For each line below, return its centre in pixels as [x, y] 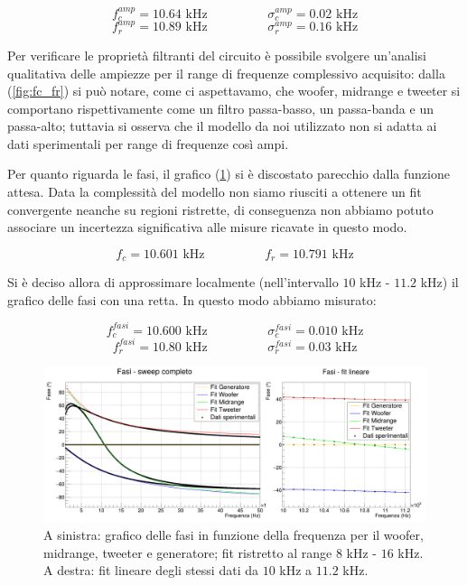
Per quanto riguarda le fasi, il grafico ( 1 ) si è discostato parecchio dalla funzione [229, 174]
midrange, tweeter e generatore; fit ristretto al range [188, 552]
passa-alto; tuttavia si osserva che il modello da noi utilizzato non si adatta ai [222, 126]
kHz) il [439, 282]
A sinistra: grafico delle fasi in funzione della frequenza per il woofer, [233, 535]
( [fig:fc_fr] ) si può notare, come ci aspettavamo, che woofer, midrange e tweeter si [234, 91]
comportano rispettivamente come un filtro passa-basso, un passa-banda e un [220, 108]
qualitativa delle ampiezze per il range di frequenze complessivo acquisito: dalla [226, 73]
